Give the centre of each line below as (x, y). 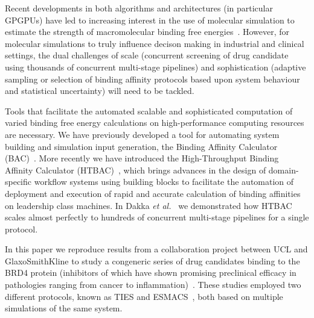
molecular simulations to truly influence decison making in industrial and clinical (155, 43)
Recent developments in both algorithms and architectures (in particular (139, 8)
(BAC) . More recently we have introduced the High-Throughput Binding (142, 158)
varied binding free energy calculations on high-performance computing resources (155, 123)
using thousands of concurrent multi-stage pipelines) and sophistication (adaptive (155, 67)
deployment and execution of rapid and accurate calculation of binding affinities (153, 193)
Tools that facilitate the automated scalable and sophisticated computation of (149, 111)
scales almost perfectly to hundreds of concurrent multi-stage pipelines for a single (157, 217)
